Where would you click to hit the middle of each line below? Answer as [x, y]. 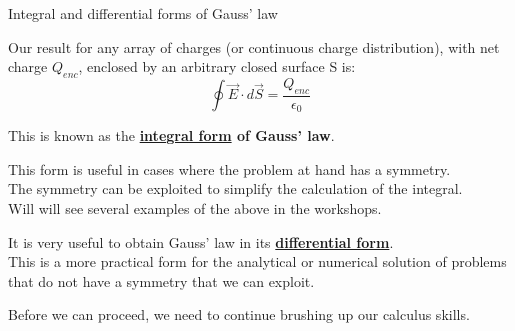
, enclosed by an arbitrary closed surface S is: [217, 66]
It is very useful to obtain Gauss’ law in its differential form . [201, 241]
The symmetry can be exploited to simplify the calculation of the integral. [235, 188]
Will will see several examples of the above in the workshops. [195, 208]
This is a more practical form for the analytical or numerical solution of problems [257, 261]
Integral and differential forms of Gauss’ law [143, 13]
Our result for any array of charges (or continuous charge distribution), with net [254, 46]
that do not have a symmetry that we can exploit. [161, 280]
